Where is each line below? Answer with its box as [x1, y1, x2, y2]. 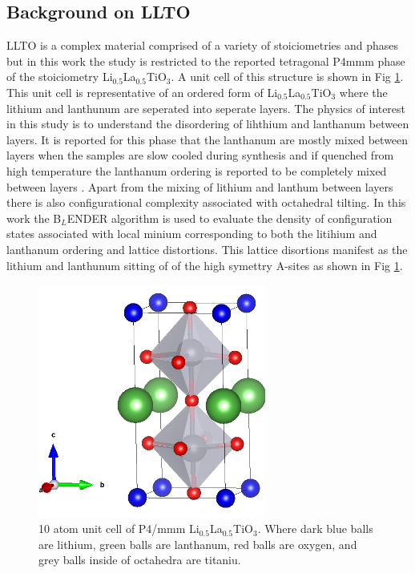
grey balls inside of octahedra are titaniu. [38, 551, 241, 568]
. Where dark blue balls [257, 520, 373, 537]
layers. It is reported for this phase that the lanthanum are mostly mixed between [6, 131, 409, 147]
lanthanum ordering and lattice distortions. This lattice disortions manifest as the [6, 240, 408, 257]
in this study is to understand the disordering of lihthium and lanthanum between [6, 115, 409, 132]
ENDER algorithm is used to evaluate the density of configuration [66, 209, 393, 226]
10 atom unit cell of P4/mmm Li [38, 520, 199, 537]
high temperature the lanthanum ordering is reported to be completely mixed [6, 162, 387, 179]
